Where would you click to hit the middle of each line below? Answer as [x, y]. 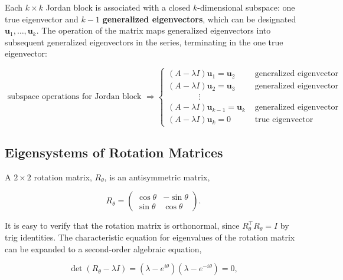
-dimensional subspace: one [246, 7]
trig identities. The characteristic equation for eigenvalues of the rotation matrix [150, 237]
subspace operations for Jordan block [74, 97]
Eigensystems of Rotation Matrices [114, 152]
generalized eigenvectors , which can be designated [199, 19]
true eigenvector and [42, 19]
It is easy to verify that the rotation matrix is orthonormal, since [122, 225]
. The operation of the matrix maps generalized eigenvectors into [153, 30]
